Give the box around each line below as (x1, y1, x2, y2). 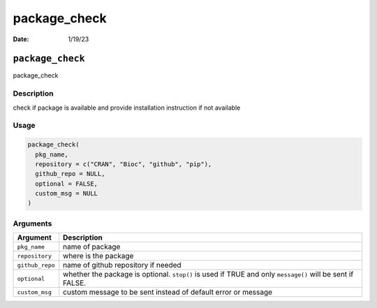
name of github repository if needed (63, 261, 182, 270)
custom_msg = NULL (35, 189, 98, 198)
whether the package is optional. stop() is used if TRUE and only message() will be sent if (63, 270, 354, 279)
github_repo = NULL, (35, 170, 105, 178)
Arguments (13, 219, 52, 228)
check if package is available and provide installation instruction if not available (13, 103, 241, 112)
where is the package (63, 251, 134, 261)
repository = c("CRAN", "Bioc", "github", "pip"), (35, 160, 212, 168)
